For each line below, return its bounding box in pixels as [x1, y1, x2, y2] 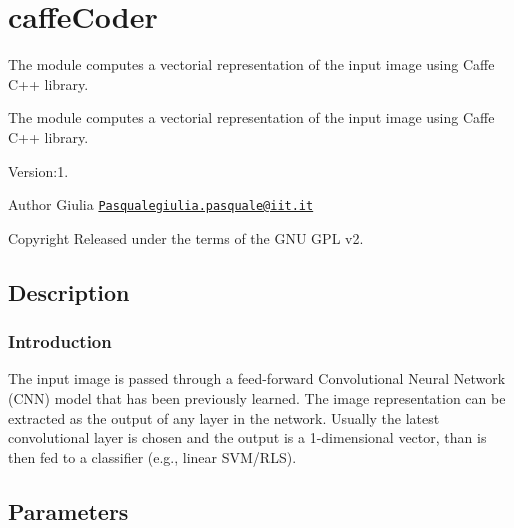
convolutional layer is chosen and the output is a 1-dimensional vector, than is [8, 427, 487, 448]
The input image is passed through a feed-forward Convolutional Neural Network [8, 368, 506, 389]
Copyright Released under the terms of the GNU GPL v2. [8, 227, 364, 248]
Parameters [8, 495, 129, 526]
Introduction [8, 329, 112, 354]
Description [8, 276, 130, 307]
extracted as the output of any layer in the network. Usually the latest [8, 407, 440, 428]
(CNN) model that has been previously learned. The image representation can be [8, 387, 506, 408]
